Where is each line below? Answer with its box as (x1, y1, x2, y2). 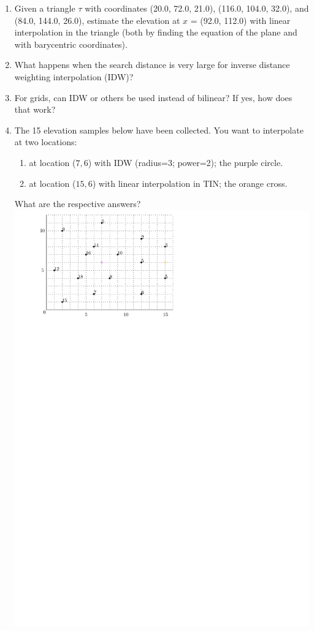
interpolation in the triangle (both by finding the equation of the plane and (14, 26, 297, 39)
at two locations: (14, 135, 77, 148)
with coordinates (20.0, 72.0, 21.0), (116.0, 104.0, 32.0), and (85, 2, 309, 14)
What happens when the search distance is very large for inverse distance (14, 58, 290, 71)
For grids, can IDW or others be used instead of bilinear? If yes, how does (14, 91, 293, 104)
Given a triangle (14, 2, 75, 14)
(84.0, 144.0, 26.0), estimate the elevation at (14, 13, 180, 26)
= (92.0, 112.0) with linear (190, 13, 291, 26)
